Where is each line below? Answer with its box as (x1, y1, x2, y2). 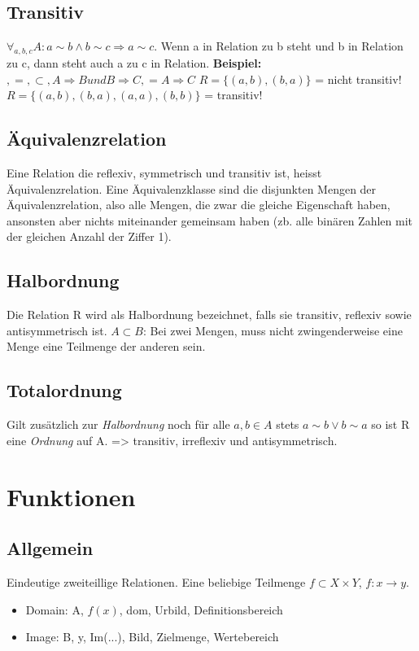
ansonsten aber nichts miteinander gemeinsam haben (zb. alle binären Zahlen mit (7, 212, 412, 229)
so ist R (371, 416, 410, 433)
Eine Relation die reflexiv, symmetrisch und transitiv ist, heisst (7, 164, 322, 181)
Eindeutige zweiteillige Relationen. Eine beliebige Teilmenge (7, 573, 306, 590)
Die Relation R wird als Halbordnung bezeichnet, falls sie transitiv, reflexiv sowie (7, 306, 412, 323)
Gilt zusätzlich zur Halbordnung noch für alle (7, 416, 230, 433)
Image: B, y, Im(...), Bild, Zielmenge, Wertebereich (25, 628, 279, 645)
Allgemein (7, 535, 94, 561)
